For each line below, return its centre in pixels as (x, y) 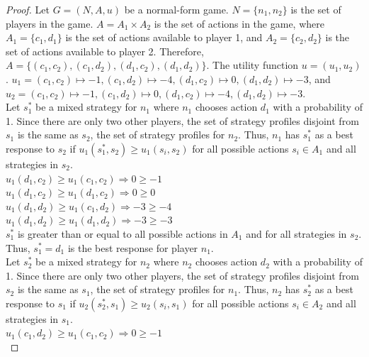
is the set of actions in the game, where (239, 23)
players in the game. (50, 23)
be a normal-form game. (176, 9)
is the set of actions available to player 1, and (164, 37)
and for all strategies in (296, 233)
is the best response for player (133, 247)
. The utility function (252, 65)
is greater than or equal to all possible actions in (123, 233)
